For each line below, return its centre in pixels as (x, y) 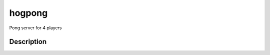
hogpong (28, 13)
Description (28, 42)
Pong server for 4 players (35, 28)
